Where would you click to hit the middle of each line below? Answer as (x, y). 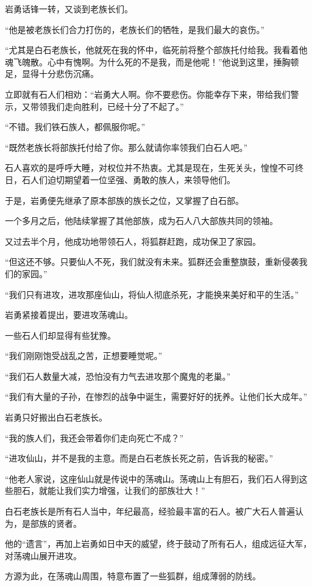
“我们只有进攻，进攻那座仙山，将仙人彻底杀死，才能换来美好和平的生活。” (152, 294)
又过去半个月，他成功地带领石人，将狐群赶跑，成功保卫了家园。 (133, 241)
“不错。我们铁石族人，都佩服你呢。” (75, 127)
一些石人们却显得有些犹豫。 (60, 335)
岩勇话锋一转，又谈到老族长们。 (69, 9)
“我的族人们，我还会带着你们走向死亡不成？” (94, 437)
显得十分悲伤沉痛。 (60, 74)
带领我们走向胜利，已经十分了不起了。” (107, 106)
